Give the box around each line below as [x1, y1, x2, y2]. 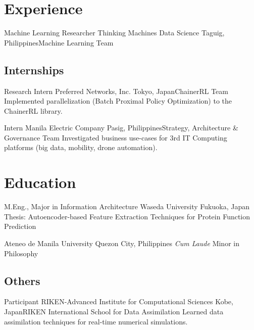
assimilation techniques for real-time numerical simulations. [4, 316, 188, 326]
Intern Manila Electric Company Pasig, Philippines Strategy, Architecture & [4, 122, 238, 133]
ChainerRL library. [4, 105, 63, 116]
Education [4, 172, 76, 193]
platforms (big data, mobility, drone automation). [4, 142, 158, 153]
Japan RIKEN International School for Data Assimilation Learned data [4, 306, 224, 316]
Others [4, 272, 40, 288]
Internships [4, 62, 64, 77]
